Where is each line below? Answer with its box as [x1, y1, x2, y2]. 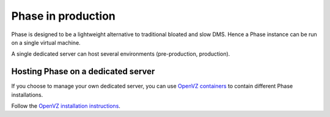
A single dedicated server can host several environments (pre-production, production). [11, 50, 230, 58]
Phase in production [11, 9, 116, 23]
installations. [11, 91, 43, 98]
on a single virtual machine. [11, 39, 81, 46]
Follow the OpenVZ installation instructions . [11, 102, 120, 110]
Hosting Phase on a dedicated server [11, 66, 155, 77]
